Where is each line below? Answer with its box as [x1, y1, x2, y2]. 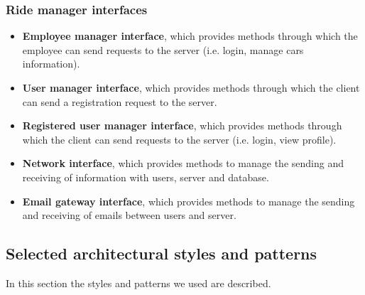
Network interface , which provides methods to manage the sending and [22, 156, 344, 171]
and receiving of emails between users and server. [22, 208, 236, 222]
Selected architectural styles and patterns [6, 242, 317, 264]
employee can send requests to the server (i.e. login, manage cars [22, 42, 304, 57]
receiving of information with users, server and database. [22, 169, 269, 184]
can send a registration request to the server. [22, 94, 217, 109]
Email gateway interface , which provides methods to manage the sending [22, 193, 355, 208]
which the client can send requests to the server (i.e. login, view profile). [22, 132, 337, 146]
